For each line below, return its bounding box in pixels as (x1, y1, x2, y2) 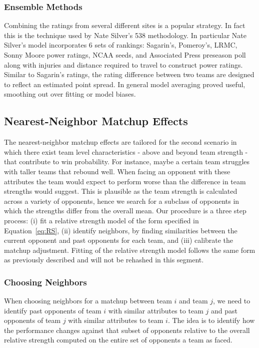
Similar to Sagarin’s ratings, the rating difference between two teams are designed (4, 69, 254, 80)
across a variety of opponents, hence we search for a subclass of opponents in (4, 195, 239, 206)
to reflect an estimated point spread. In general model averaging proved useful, (4, 79, 245, 89)
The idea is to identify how (172, 315, 255, 325)
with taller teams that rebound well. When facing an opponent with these (4, 166, 230, 176)
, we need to (213, 295, 250, 306)
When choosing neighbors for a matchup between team (4, 295, 172, 306)
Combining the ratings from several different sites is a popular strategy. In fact (4, 20, 245, 31)
